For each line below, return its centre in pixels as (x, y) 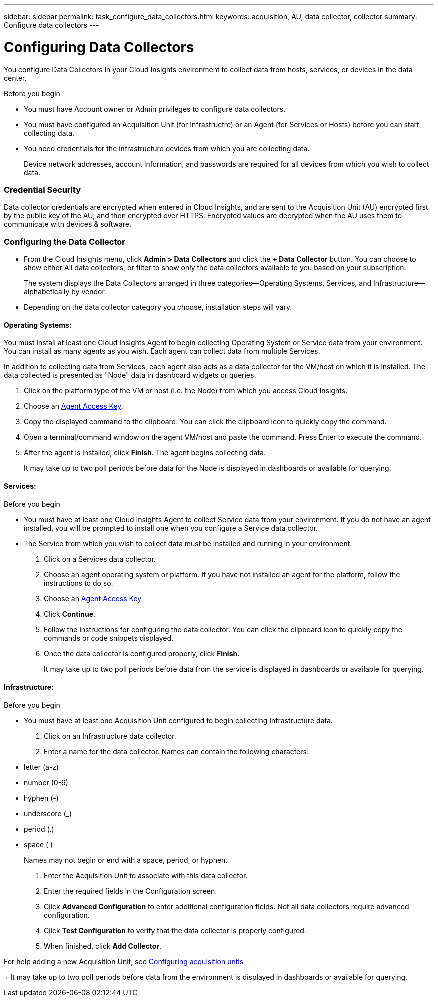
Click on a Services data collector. (100, 559)
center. (15, 78)
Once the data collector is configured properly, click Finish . (142, 654)
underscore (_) (48, 813)
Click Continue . (70, 614)
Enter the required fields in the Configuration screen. (131, 891)
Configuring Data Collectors (99, 47)
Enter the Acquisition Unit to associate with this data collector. (146, 875)
